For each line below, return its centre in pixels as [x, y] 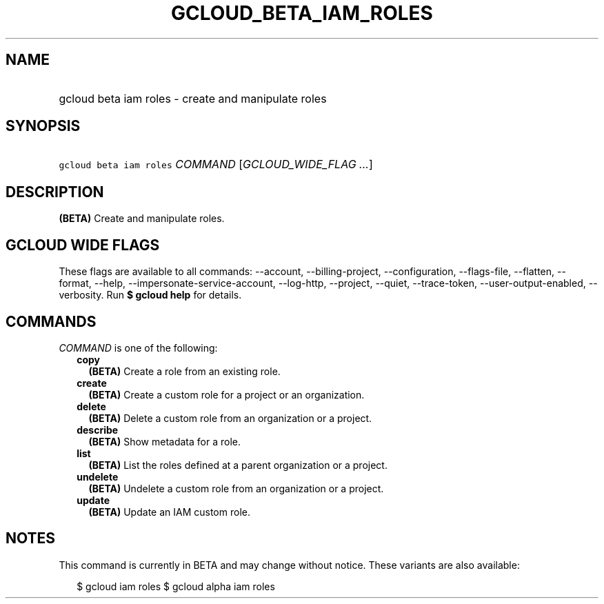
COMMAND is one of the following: [138, 348]
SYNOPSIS [43, 126]
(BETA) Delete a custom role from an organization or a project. [230, 418]
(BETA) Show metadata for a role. [165, 441]
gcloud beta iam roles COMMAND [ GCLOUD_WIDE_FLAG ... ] [216, 164]
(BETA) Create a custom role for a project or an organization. [226, 394]
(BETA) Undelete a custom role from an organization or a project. [236, 488]
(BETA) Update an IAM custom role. [169, 512]
